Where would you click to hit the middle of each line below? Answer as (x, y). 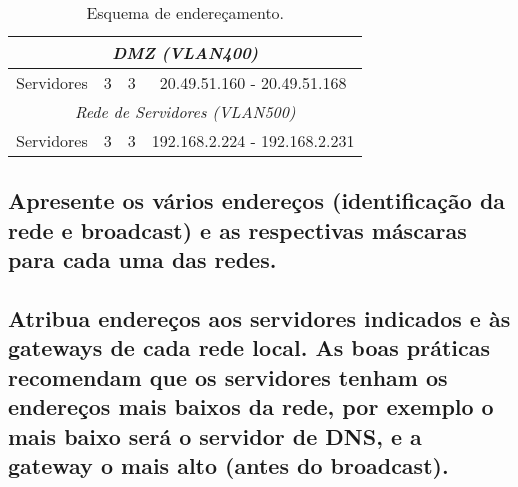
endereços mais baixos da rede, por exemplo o (251, 406)
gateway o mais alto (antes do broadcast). (228, 464)
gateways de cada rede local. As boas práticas (249, 347)
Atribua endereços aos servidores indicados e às (259, 317)
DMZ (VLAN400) (185, 52)
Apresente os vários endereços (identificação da (257, 200)
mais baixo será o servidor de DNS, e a (215, 435)
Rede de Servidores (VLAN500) (185, 111)
